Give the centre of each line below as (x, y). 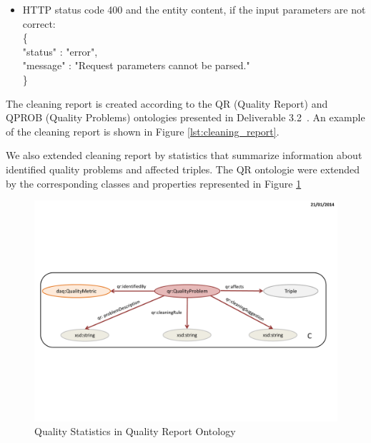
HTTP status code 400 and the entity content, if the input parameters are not (194, 9)
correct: (39, 23)
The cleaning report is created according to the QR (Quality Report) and (167, 103)
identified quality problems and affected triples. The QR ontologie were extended (183, 169)
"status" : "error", (60, 51)
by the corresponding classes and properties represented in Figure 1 (154, 183)
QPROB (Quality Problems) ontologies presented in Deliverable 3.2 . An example (185, 117)
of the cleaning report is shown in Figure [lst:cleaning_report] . (143, 131)
